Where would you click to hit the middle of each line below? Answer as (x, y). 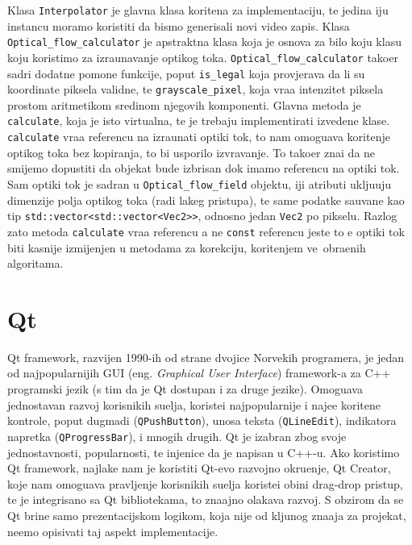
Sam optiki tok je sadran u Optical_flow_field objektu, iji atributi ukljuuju (200, 183)
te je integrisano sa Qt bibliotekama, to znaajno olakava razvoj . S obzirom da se (206, 499)
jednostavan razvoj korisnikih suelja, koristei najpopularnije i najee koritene (194, 404)
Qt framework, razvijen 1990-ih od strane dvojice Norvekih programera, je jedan (206, 357)
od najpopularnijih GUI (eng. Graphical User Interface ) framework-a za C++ (199, 373)
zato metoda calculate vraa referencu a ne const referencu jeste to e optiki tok (206, 231)
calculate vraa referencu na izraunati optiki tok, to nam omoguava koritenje (199, 137)
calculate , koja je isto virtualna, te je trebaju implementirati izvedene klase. (199, 121)
